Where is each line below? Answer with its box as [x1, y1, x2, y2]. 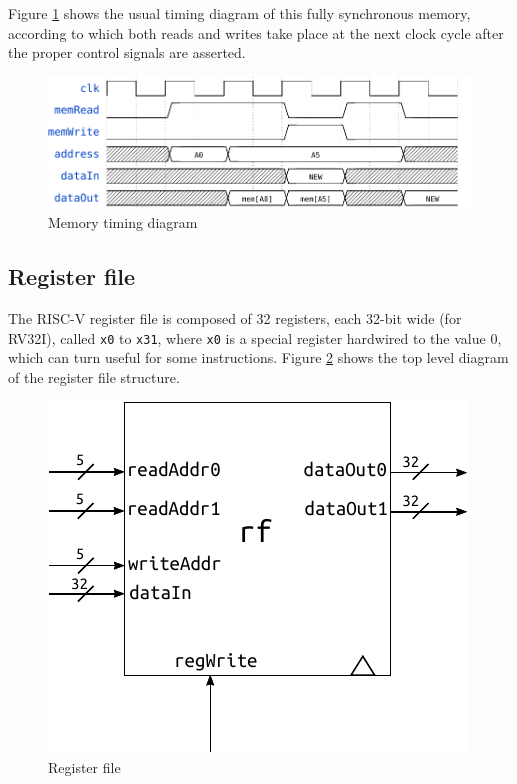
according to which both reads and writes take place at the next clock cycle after [8, 22, 504, 43]
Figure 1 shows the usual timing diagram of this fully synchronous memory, [8, 3, 471, 23]
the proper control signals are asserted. [8, 42, 246, 63]
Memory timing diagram [48, 212, 198, 233]
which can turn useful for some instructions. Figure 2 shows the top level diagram [8, 347, 509, 368]
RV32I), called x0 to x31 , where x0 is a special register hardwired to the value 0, [8, 327, 502, 348]
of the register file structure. [8, 366, 180, 387]
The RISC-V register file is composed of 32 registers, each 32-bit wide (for [8, 307, 462, 328]
